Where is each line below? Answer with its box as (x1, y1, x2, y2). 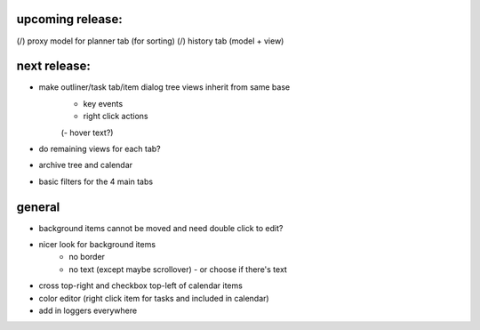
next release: (16, 59, 91, 74)
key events (83, 98, 124, 109)
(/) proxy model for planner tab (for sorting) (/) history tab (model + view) (16, 36, 284, 46)
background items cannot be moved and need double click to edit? (38, 222, 284, 233)
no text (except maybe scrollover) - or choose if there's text (68, 263, 288, 275)
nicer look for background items (38, 239, 156, 250)
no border (68, 252, 106, 262)
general (16, 199, 60, 214)
